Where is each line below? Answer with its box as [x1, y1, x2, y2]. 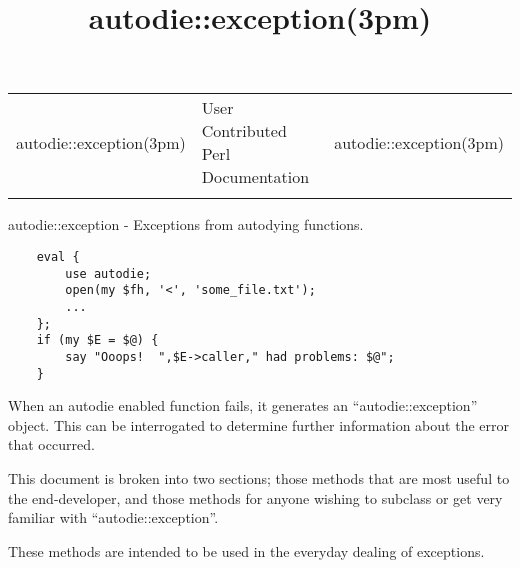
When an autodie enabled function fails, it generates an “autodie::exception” [8, 395, 478, 416]
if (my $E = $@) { [36, 333, 159, 348]
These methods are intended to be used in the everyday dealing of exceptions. [8, 540, 485, 561]
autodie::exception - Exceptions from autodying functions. [8, 214, 364, 235]
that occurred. [8, 434, 95, 455]
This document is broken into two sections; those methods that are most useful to [8, 468, 510, 488]
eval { [36, 249, 80, 264]
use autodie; [65, 266, 152, 281]
